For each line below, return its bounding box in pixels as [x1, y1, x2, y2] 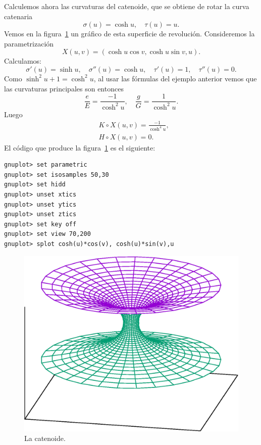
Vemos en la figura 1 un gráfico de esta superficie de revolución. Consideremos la [4, 28, 255, 39]
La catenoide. [24, 433, 66, 443]
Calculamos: [4, 56, 41, 66]
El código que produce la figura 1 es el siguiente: [4, 142, 155, 153]
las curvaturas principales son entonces [4, 83, 124, 93]
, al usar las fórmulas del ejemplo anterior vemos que [93, 73, 257, 83]
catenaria [4, 11, 33, 21]
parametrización [4, 38, 54, 48]
